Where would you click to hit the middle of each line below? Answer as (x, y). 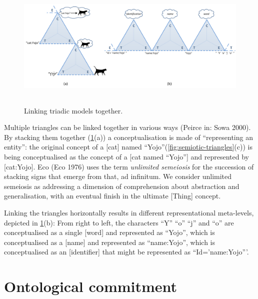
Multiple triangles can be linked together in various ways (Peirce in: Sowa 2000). (127, 127)
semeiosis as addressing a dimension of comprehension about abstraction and (122, 186)
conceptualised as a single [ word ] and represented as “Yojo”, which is (109, 232)
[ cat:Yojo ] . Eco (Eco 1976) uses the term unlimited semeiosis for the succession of (129, 166)
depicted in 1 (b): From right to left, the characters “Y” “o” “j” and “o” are (119, 222)
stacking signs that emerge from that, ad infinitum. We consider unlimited (118, 176)
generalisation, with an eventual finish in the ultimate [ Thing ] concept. (112, 196)
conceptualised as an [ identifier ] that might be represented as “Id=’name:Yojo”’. (126, 252)
